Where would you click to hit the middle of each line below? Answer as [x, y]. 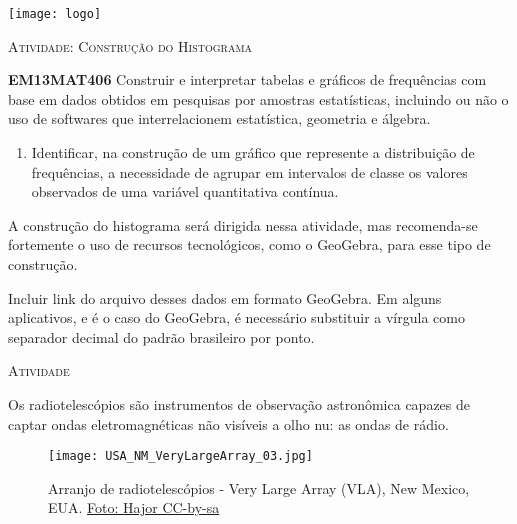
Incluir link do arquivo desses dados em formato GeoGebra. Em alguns [225, 297]
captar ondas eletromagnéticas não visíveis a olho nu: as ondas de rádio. [228, 423]
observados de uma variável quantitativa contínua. [185, 191]
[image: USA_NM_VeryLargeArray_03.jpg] [180, 456]
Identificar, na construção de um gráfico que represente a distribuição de [253, 152]
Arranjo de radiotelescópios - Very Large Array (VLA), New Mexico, [259, 487]
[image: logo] [55, 14]
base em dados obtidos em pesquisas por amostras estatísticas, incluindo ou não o [258, 98]
